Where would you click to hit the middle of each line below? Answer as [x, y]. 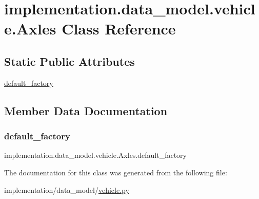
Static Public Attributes [69, 61]
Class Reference [119, 29]
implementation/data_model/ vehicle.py [67, 189]
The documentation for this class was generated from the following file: [116, 172]
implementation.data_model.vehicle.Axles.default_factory [95, 155]
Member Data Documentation [86, 110]
